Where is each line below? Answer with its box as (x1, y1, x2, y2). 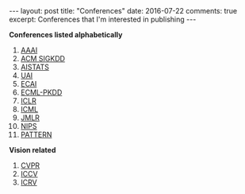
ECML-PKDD (20, 87, 63, 97)
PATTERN (20, 130, 52, 139)
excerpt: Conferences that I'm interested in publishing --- (9, 14, 197, 24)
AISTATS (20, 62, 50, 72)
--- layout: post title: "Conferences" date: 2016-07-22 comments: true (9, 6, 238, 15)
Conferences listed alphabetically (9, 30, 123, 39)
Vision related (9, 145, 56, 154)
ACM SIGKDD (20, 54, 66, 63)
